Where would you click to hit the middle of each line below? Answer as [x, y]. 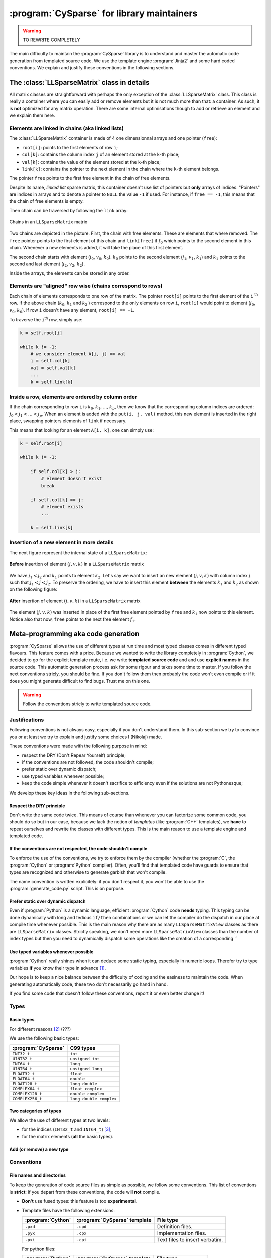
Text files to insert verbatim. [190, 1240]
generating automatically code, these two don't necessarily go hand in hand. [89, 984]
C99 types [83, 1048]
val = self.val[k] [53, 368]
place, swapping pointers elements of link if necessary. [68, 421]
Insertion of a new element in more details [61, 542]
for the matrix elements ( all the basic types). [68, 1136]
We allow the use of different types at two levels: [60, 1120]
